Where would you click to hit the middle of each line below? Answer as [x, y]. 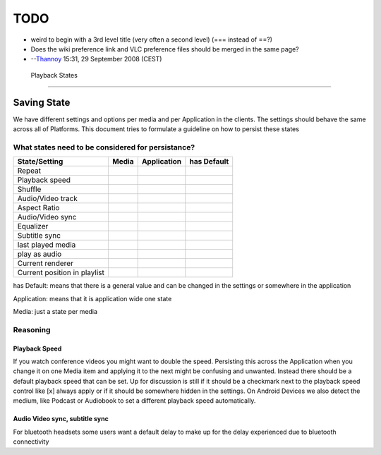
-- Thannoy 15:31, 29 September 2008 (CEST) [96, 59]
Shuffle [29, 189]
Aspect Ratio [38, 208]
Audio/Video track [47, 199]
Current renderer [46, 263]
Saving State [42, 102]
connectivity [31, 442]
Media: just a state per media [55, 311]
